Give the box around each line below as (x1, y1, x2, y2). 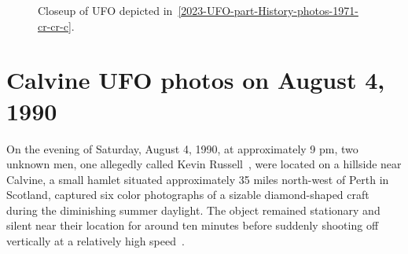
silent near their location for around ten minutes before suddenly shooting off (6, 217, 379, 234)
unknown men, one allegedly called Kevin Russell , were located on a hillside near (6, 156, 402, 172)
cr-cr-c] (38, 17, 72, 34)
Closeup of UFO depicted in (38, 2, 173, 18)
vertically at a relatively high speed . (6, 233, 185, 249)
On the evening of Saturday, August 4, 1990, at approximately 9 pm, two (6, 140, 358, 156)
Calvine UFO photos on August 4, (6, 64, 385, 96)
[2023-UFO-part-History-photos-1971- (178, 2, 358, 18)
